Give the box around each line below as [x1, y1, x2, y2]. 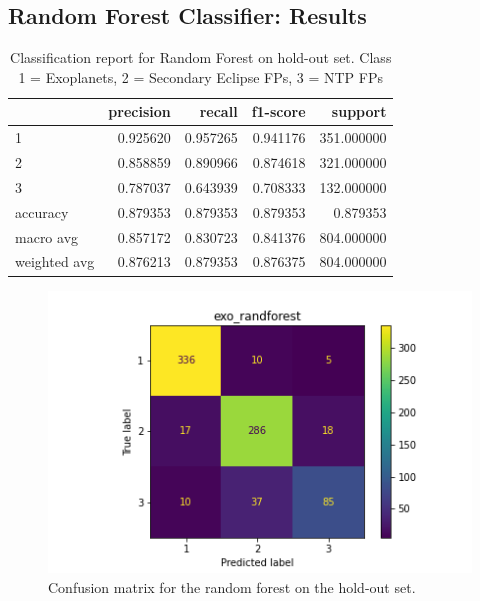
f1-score [251, 101, 306, 122]
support [331, 101, 387, 122]
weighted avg [15, 251, 95, 272]
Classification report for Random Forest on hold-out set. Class [10, 47, 392, 68]
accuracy [15, 201, 69, 222]
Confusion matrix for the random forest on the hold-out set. [48, 576, 416, 597]
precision [108, 101, 171, 122]
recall [199, 101, 238, 122]
